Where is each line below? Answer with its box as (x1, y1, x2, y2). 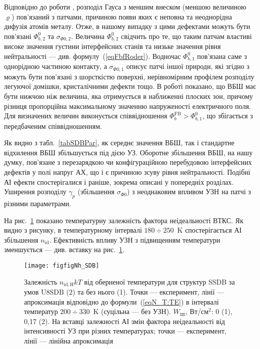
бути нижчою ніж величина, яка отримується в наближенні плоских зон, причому (4, 90, 253, 101)
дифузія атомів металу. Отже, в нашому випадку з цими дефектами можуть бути (4, 21, 250, 31)
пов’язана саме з (197, 50, 247, 61)
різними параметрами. (4, 198, 71, 208)
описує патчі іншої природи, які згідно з (126, 61, 249, 71)
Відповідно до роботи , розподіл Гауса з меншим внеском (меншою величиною (4, 1, 246, 11)
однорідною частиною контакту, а (4, 61, 107, 71)
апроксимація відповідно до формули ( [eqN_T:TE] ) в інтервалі (24, 296, 219, 307)
